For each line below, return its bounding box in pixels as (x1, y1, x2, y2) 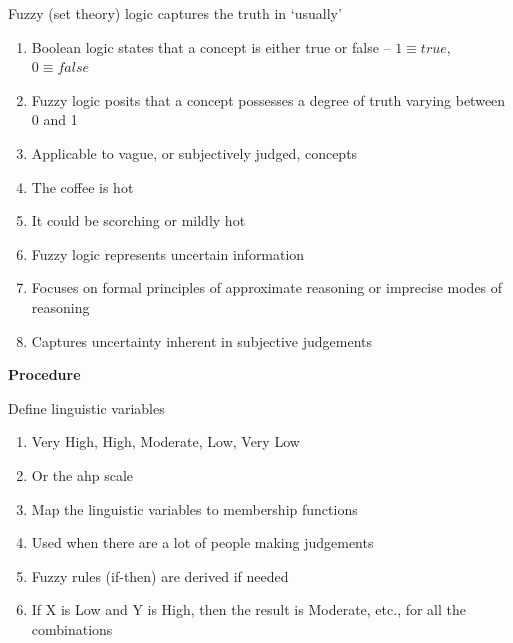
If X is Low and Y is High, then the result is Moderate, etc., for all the (31, 599, 467, 620)
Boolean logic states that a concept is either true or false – (31, 36, 391, 57)
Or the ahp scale (31, 464, 134, 485)
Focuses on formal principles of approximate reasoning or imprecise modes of (31, 277, 503, 298)
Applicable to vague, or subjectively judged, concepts (31, 142, 358, 163)
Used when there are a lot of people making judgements (31, 532, 374, 553)
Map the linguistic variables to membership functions (31, 498, 358, 519)
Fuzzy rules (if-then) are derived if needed (31, 565, 289, 586)
